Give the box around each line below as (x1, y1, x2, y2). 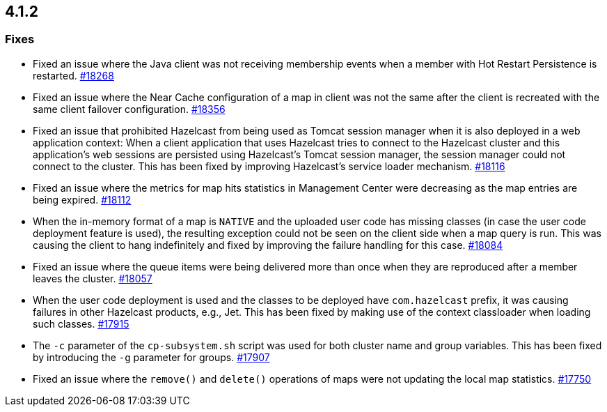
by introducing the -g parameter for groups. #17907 (33, 351, 270, 363)
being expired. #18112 (33, 193, 132, 206)
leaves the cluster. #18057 (33, 272, 152, 284)
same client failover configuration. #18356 (33, 102, 226, 115)
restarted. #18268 (33, 69, 114, 82)
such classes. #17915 (33, 317, 129, 330)
